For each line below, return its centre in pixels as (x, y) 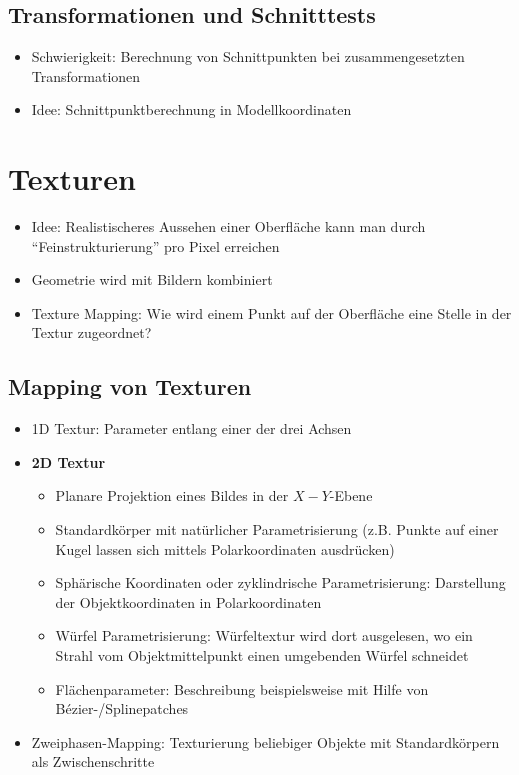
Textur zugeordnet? (91, 332)
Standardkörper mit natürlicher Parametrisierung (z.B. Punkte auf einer (277, 529)
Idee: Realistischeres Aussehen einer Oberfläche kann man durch (228, 226)
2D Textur (68, 461)
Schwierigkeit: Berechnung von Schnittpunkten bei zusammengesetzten (248, 56)
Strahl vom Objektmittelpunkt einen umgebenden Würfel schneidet (262, 655)
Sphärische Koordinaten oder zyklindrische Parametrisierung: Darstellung (280, 582)
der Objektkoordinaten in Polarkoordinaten (188, 601)
